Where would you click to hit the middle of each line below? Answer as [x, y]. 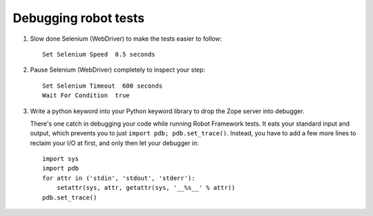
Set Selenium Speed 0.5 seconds [99, 54]
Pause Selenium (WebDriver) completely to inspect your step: [118, 70]
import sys [61, 159]
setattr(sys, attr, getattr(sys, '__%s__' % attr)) [146, 188]
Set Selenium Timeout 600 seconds [103, 86]
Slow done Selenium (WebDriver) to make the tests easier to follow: [126, 39]
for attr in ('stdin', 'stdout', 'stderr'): [119, 178]
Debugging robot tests [79, 18]
